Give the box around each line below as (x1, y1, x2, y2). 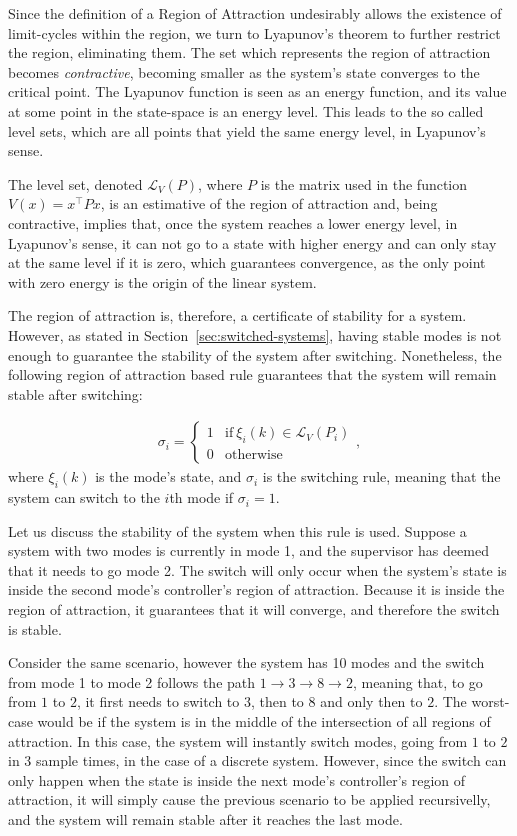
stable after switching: (8, 383, 143, 404)
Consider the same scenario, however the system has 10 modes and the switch (8, 652, 485, 673)
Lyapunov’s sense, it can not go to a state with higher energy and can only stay (8, 232, 497, 253)
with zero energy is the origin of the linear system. (8, 271, 317, 292)
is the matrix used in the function (260, 173, 468, 194)
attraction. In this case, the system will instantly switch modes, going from (8, 730, 468, 751)
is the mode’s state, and (95, 466, 242, 487)
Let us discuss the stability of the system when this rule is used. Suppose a (8, 520, 467, 541)
